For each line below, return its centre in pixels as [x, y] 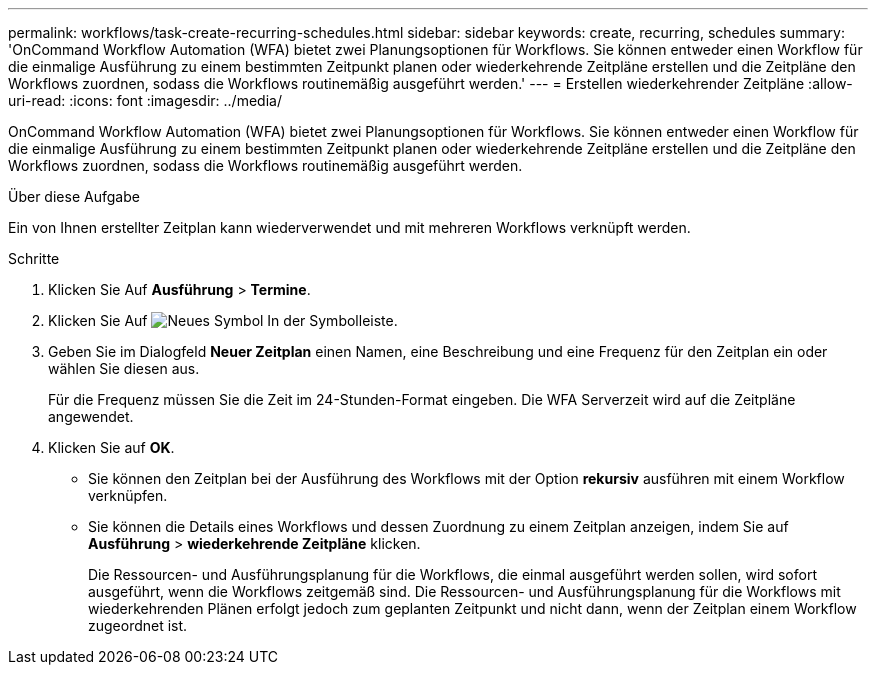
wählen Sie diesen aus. [124, 368]
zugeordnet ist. [138, 625]
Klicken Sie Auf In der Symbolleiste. [223, 320]
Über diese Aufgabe [74, 196]
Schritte [34, 258]
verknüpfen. [128, 495]
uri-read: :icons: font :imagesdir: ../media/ [145, 100]
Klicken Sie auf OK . [111, 447]
